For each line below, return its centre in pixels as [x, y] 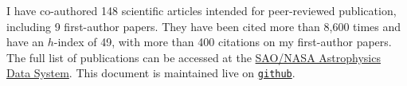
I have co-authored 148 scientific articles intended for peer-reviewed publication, [202, 10]
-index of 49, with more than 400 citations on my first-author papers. [223, 42]
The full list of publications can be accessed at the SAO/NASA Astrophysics [194, 57]
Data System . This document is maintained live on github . [151, 73]
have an [25, 42]
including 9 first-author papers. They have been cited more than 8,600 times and [204, 26]
